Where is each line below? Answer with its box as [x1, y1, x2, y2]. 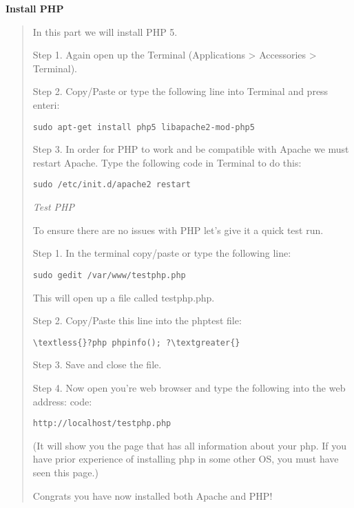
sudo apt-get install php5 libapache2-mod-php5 [32, 122, 255, 132]
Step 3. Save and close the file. [32, 357, 162, 372]
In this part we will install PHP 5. [32, 24, 178, 39]
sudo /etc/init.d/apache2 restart [32, 180, 191, 190]
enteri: [32, 97, 60, 112]
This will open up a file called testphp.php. [32, 290, 215, 304]
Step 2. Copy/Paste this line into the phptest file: [32, 313, 242, 328]
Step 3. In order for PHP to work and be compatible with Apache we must [32, 142, 349, 156]
